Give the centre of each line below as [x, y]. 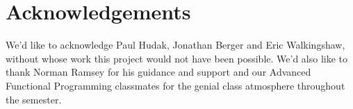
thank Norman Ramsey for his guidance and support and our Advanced [158, 72]
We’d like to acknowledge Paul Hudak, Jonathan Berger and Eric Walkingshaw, [175, 45]
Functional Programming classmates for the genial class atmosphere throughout [175, 85]
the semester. [34, 99]
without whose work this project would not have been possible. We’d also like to [177, 58]
